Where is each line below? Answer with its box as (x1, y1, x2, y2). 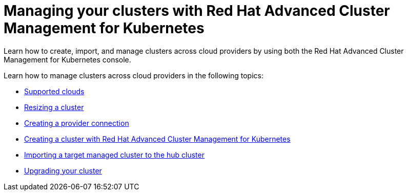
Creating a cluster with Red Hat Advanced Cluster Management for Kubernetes (24, 134, 291, 143)
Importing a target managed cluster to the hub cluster (24, 150, 205, 159)
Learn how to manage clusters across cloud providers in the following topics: (4, 71, 263, 80)
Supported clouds (24, 86, 85, 96)
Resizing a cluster (24, 102, 84, 112)
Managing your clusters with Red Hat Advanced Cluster (4, 2, 390, 19)
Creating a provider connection (24, 118, 129, 127)
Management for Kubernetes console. (4, 55, 131, 64)
